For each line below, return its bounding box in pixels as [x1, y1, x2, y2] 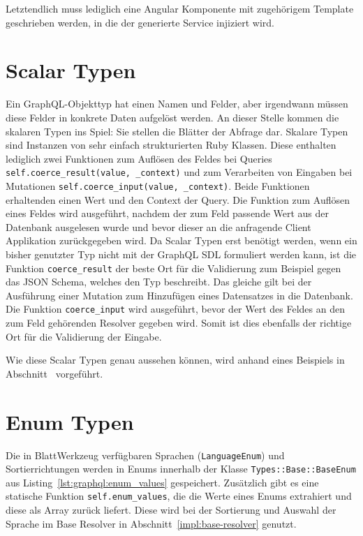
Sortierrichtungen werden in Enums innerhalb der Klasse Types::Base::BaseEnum [6, 461, 356, 476]
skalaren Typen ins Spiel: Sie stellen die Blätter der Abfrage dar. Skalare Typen [6, 124, 348, 138]
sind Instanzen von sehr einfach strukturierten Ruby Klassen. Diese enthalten [6, 137, 336, 152]
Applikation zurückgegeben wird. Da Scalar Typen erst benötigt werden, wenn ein [6, 233, 357, 248]
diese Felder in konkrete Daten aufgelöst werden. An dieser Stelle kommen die [6, 110, 339, 124]
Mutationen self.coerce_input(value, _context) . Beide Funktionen [6, 178, 310, 193]
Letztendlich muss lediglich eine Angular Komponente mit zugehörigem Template [6, 1, 354, 15]
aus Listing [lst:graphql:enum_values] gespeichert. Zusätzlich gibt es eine [6, 475, 319, 489]
